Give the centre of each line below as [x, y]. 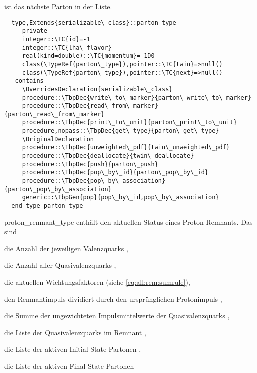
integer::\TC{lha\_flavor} [67, 47]
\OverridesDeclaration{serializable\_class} [97, 89]
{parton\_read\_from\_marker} [54, 114]
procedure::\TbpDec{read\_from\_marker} [90, 106]
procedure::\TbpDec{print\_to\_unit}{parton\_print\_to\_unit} [130, 122]
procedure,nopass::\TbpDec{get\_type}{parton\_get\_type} [120, 131]
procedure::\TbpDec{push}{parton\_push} [90, 164]
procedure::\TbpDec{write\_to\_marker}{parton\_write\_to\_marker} [137, 97]
